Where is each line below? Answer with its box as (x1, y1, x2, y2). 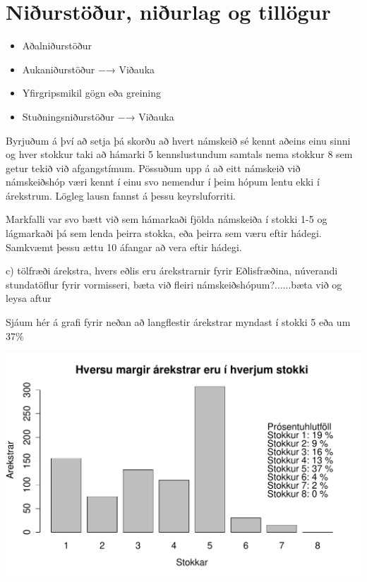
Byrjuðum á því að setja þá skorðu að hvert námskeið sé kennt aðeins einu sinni (6, 133, 351, 147)
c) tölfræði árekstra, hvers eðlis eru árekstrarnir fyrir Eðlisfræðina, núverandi (6, 263, 338, 278)
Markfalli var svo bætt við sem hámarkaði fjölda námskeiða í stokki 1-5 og (6, 212, 327, 226)
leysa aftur (6, 291, 52, 305)
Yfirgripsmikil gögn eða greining (22, 85, 162, 100)
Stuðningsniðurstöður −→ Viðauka (22, 109, 174, 123)
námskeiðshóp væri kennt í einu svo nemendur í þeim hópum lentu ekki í (6, 174, 320, 189)
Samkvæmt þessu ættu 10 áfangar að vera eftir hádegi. (6, 239, 242, 254)
